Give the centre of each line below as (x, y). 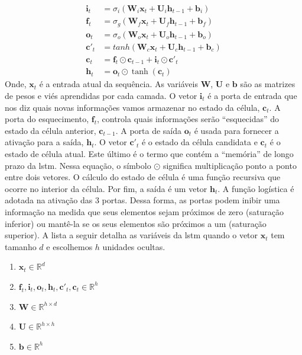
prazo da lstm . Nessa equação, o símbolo (78, 165)
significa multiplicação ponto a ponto (230, 165)
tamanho (21, 246)
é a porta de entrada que (252, 96)
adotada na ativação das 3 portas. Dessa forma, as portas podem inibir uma (142, 200)
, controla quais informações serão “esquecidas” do (188, 119)
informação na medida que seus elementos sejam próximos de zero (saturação (144, 211)
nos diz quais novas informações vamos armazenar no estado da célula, (132, 107)
